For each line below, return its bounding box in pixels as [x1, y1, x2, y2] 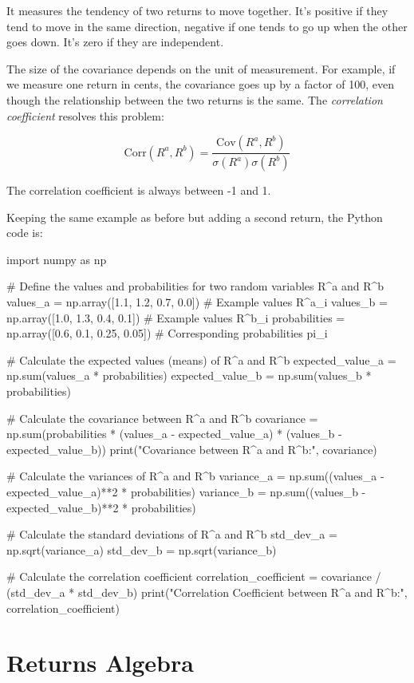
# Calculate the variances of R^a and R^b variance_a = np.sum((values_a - [6, 468, 384, 484]
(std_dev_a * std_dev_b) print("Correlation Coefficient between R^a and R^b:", [6, 583, 408, 600]
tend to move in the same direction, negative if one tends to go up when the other [6, 18, 408, 34]
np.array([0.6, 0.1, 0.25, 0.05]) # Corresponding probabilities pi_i [6, 325, 328, 341]
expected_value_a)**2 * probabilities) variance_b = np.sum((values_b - [6, 483, 366, 499]
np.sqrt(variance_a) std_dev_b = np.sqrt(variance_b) [6, 541, 277, 558]
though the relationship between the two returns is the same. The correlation [6, 91, 383, 108]
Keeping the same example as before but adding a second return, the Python [6, 208, 383, 225]
